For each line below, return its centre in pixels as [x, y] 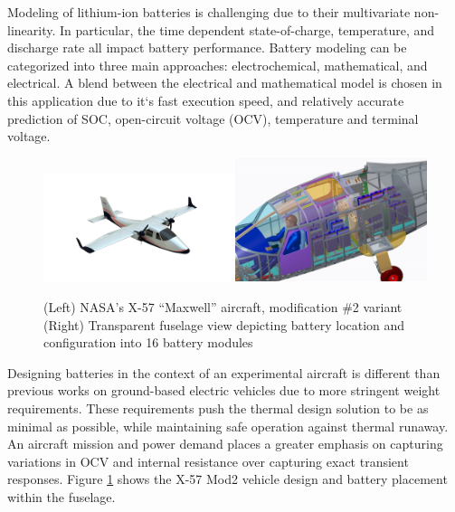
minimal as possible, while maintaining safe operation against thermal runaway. [228, 426]
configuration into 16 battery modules [148, 342]
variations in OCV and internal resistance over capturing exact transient [208, 461]
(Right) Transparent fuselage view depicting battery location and [224, 324]
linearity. [32, 29]
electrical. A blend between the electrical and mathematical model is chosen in [225, 83]
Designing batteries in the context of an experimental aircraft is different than [224, 372]
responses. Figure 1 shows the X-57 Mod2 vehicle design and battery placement [227, 479]
